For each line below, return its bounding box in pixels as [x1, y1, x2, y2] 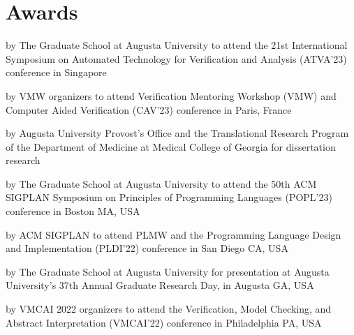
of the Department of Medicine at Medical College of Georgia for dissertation [6, 139, 336, 154]
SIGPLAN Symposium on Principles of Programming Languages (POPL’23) [6, 190, 332, 204]
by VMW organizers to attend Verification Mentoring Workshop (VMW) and [6, 88, 337, 103]
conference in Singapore [6, 65, 107, 80]
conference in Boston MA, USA [6, 204, 140, 218]
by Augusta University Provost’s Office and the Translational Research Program [6, 126, 349, 140]
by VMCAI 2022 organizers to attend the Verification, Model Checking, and [6, 301, 332, 316]
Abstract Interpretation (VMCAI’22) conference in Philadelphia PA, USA [6, 315, 322, 329]
